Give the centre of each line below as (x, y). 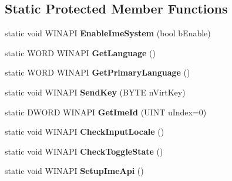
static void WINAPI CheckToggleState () (84, 151)
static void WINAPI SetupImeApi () (74, 171)
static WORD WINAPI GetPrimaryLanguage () (97, 72)
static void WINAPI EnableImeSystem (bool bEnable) (108, 33)
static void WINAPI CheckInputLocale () (85, 132)
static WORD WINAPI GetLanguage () (80, 52)
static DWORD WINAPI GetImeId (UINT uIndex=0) (106, 112)
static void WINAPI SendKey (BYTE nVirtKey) (95, 92)
